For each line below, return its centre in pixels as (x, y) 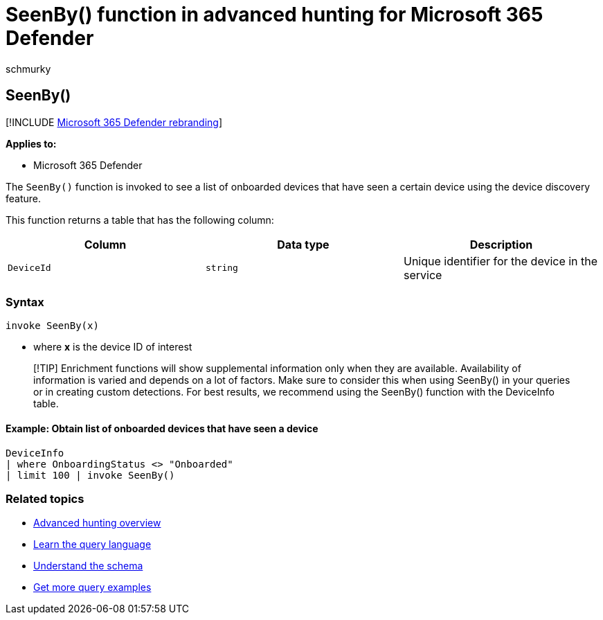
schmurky (28, 69)
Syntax (25, 302)
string (222, 268)
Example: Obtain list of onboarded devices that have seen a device (162, 428)
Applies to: (31, 143)
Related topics (45, 498)
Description (501, 244)
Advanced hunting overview (97, 523)
